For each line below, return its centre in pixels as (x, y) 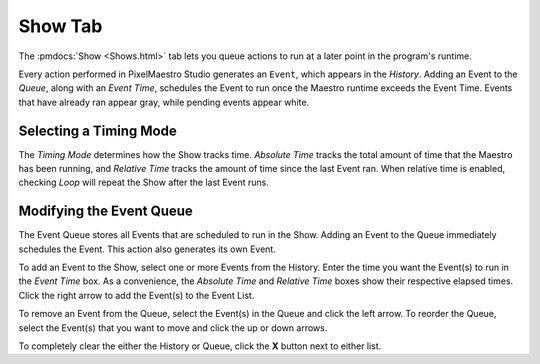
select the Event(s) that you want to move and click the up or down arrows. (173, 327)
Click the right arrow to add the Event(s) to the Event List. (136, 295)
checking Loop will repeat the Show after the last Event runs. (144, 182)
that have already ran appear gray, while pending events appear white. (164, 102)
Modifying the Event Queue (106, 211)
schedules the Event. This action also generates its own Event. (147, 249)
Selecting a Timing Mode (97, 130)
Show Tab (60, 26)
